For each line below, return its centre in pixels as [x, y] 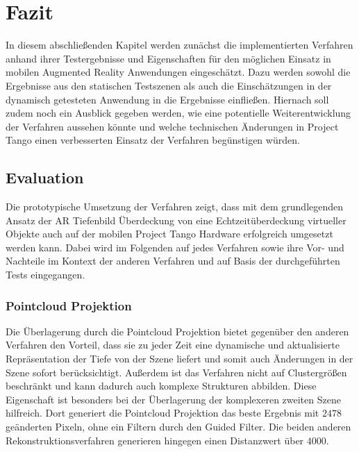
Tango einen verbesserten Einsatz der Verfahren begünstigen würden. [153, 140]
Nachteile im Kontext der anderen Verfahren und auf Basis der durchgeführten [173, 261]
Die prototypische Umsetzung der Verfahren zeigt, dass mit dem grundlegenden [175, 207]
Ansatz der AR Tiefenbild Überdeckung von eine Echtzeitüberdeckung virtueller [176, 220]
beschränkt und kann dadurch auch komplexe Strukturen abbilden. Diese [161, 386]
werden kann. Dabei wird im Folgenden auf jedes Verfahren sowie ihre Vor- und [175, 247]
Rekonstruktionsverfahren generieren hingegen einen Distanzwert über [155, 440]
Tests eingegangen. [45, 275]
